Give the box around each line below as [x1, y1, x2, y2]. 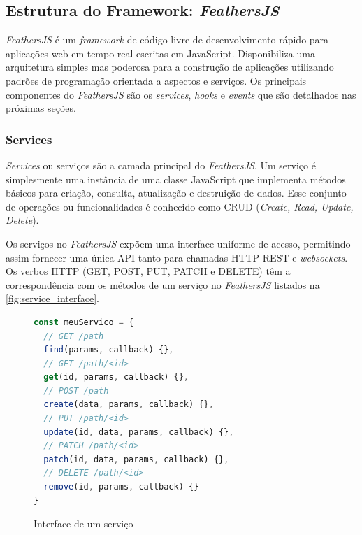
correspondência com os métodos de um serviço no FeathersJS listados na [6, 277, 320, 292]
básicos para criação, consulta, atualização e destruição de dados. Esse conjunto [6, 185, 347, 200]
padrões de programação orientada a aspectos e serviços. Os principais [6, 73, 307, 87]
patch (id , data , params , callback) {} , [43, 454, 229, 464]
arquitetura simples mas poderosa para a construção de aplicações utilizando [6, 59, 334, 74]
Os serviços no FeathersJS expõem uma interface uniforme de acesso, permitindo [6, 236, 351, 250]
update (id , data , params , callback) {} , [43, 427, 234, 437]
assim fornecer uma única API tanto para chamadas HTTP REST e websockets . [6, 250, 348, 264]
